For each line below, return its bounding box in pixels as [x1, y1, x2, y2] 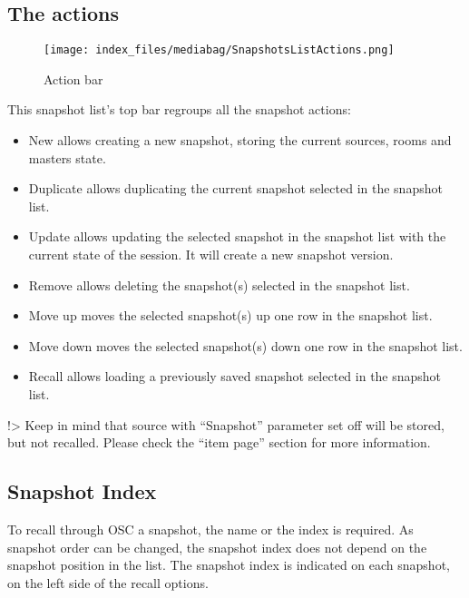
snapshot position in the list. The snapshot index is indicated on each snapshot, [7, 555, 450, 574]
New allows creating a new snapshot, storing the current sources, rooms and [28, 131, 452, 150]
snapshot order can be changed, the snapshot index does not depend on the [7, 537, 427, 556]
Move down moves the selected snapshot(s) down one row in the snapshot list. [28, 336, 463, 355]
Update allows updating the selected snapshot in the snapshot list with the [28, 227, 446, 246]
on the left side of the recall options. [7, 573, 209, 592]
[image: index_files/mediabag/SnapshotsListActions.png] [44, 44, 395, 57]
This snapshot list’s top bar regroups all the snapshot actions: [7, 100, 351, 119]
